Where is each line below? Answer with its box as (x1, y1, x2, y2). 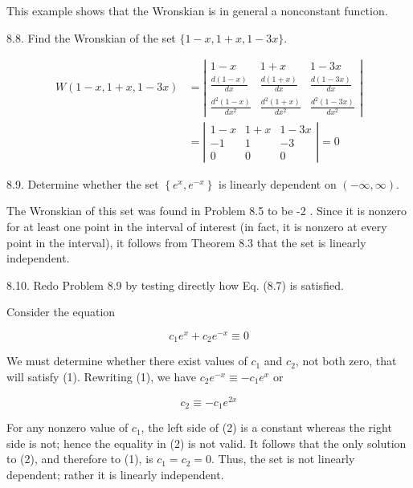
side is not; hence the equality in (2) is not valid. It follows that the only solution (6, 434, 407, 451)
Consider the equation (6, 303, 116, 320)
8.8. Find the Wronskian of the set (6, 29, 176, 46)
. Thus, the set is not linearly (211, 450, 355, 467)
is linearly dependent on (219, 175, 337, 192)
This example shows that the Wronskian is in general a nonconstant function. (6, 2, 388, 18)
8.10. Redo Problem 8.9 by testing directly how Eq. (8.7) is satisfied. (6, 276, 344, 293)
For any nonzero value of (6, 419, 129, 436)
